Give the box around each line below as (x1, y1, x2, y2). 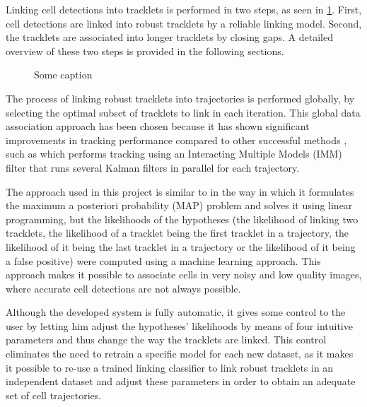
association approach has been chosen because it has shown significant (6, 119, 310, 134)
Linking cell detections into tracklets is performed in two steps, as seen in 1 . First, (6, 2, 362, 16)
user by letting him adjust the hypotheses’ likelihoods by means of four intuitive (6, 318, 353, 333)
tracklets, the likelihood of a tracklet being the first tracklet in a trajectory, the (6, 225, 349, 240)
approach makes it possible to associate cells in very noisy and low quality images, (6, 267, 362, 282)
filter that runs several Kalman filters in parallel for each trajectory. (6, 160, 300, 175)
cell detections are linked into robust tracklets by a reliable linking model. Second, (6, 16, 362, 30)
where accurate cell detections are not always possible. (6, 281, 241, 295)
